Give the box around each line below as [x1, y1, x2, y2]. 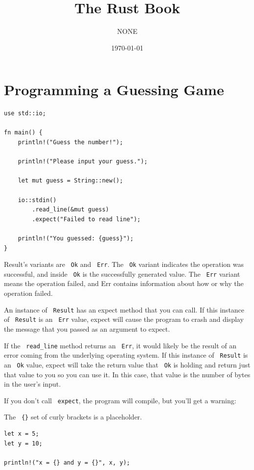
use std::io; [4, 110, 46, 117]
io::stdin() [18, 196, 57, 204]
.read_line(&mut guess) [32, 206, 109, 213]
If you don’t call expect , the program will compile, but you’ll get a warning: [4, 395, 236, 405]
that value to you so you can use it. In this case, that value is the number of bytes [4, 369, 251, 379]
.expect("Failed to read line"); [32, 215, 141, 223]
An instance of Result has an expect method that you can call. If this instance [4, 304, 245, 314]
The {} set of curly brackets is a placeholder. [4, 412, 142, 422]
